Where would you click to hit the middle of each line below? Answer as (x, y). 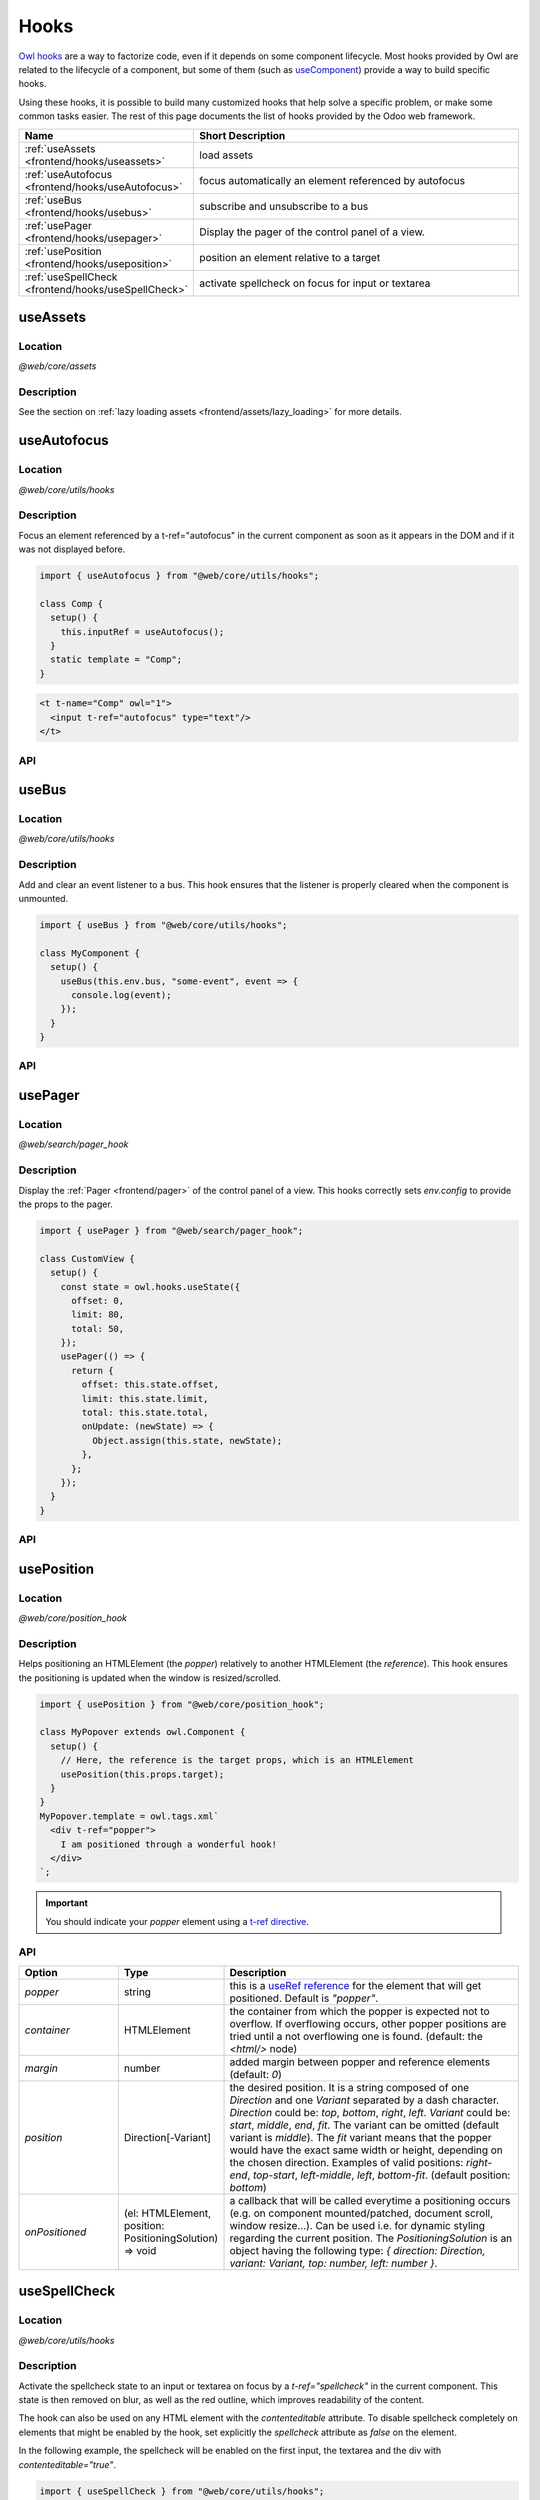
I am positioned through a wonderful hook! (168, 1844)
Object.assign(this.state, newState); (187, 1440)
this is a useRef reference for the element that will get (355, 1985)
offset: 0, (98, 1300)
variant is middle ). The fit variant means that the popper (360, 2137)
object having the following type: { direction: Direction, (357, 2250)
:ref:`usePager (58, 225)
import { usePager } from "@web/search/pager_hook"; (171, 1230)
